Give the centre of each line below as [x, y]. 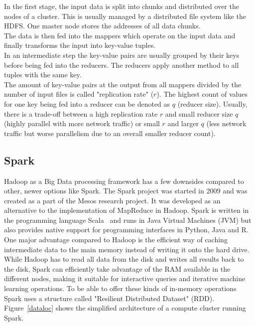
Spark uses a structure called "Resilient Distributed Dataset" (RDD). [109, 298]
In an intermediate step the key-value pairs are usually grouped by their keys [122, 55]
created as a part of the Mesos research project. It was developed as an [112, 200]
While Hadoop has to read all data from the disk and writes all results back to [124, 259]
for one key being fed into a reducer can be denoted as [87, 103]
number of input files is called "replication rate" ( [79, 94]
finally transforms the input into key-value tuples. [80, 45]
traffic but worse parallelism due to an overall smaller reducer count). [110, 133]
